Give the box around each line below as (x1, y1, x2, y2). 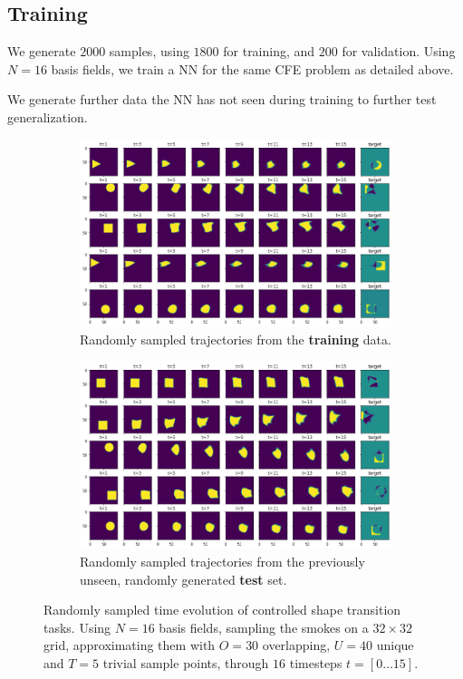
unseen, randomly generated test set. (80, 569, 287, 588)
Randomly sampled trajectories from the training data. (80, 329, 391, 348)
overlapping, (262, 635, 331, 655)
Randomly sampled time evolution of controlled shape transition (43, 600, 401, 619)
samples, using (109, 42, 189, 61)
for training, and (223, 42, 315, 61)
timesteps (289, 653, 342, 672)
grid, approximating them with (43, 635, 216, 655)
